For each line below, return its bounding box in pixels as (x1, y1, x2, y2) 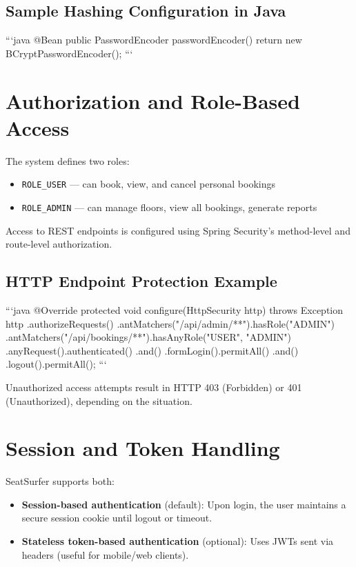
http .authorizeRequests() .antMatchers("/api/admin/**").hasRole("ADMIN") (6, 316, 335, 330)
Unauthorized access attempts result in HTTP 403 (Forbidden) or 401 (6, 379, 302, 394)
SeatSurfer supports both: (6, 474, 115, 488)
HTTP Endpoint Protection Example (6, 270, 277, 292)
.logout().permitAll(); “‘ (6, 357, 107, 371)
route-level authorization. (6, 237, 112, 251)
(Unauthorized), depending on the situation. (6, 393, 192, 408)
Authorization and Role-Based (6, 86, 300, 115)
